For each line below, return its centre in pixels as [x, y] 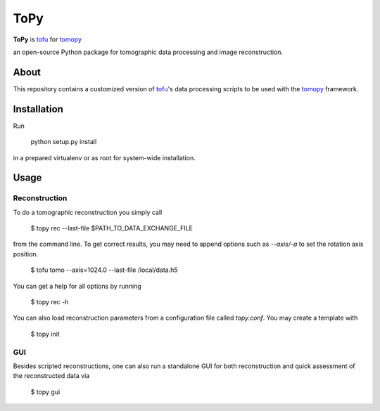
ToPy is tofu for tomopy [47, 39]
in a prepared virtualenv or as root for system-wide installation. [104, 157]
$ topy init [45, 334]
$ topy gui [45, 392]
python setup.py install [64, 142]
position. [26, 254]
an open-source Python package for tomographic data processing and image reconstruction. [148, 52]
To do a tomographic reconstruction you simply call [88, 212]
